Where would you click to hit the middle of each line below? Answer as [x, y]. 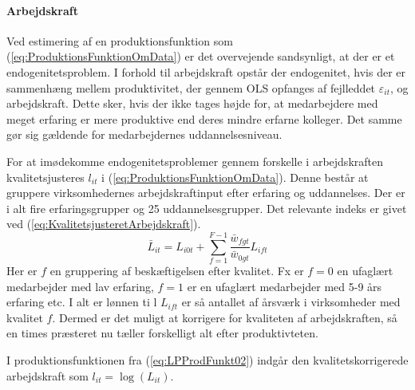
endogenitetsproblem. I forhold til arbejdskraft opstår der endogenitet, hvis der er [206, 71]
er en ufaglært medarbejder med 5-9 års [285, 286]
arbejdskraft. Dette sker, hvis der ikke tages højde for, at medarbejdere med [192, 103]
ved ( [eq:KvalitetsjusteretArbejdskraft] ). [104, 224]
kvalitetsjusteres [45, 177]
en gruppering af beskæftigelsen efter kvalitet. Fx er [177, 271]
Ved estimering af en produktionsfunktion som [120, 40]
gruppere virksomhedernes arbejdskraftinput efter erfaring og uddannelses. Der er [206, 193]
